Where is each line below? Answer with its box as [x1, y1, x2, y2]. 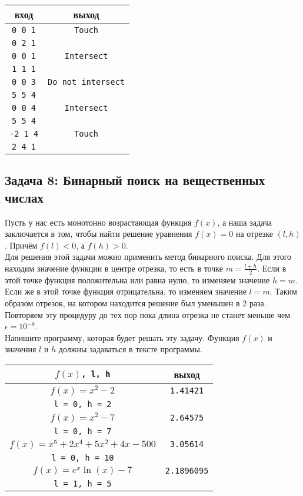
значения [5, 343, 36, 355]
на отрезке [235, 227, 273, 240]
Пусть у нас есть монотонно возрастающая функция [5, 216, 192, 228]
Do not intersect [48, 77, 125, 87]
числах [5, 188, 44, 206]
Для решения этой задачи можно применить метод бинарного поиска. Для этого [5, 250, 292, 263]
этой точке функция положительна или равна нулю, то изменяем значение [5, 273, 270, 286]
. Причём [5, 239, 38, 251]
